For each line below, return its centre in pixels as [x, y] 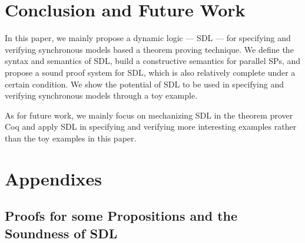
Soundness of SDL [61, 233]
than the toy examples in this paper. [71, 138]
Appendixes [53, 178]
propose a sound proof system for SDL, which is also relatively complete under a [150, 72]
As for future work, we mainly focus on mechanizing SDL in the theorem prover [149, 115]
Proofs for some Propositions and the [121, 216]
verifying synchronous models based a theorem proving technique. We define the [149, 49]
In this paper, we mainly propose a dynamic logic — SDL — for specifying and [148, 38]
